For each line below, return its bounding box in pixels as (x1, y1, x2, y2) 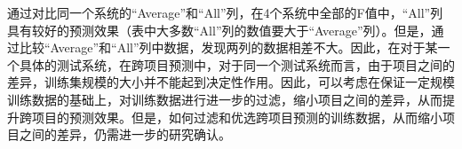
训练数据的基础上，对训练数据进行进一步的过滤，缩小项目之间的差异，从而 (7, 90, 442, 108)
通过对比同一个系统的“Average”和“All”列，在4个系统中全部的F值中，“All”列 (7, 4, 443, 21)
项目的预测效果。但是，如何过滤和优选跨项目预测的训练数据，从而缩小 (31, 107, 442, 126)
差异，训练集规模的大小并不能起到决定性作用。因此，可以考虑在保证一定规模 (7, 73, 455, 91)
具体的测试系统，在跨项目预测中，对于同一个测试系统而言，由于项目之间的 (19, 55, 455, 74)
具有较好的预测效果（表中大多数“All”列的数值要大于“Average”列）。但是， (7, 20, 432, 39)
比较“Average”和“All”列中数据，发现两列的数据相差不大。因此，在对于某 (19, 38, 438, 57)
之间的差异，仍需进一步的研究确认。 (19, 125, 231, 144)
